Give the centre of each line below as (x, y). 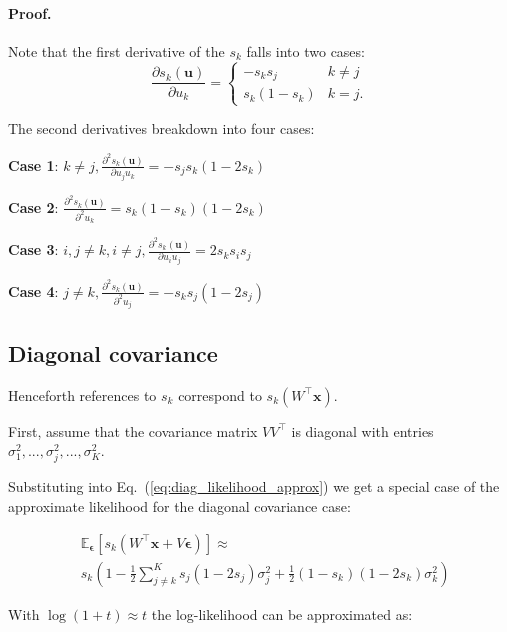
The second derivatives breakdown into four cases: (161, 128)
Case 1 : (33, 164)
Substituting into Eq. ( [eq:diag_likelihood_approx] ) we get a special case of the (254, 486)
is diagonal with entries (362, 430)
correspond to (220, 394)
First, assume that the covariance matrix (133, 430)
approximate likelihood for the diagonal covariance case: (179, 506)
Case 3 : (33, 249)
